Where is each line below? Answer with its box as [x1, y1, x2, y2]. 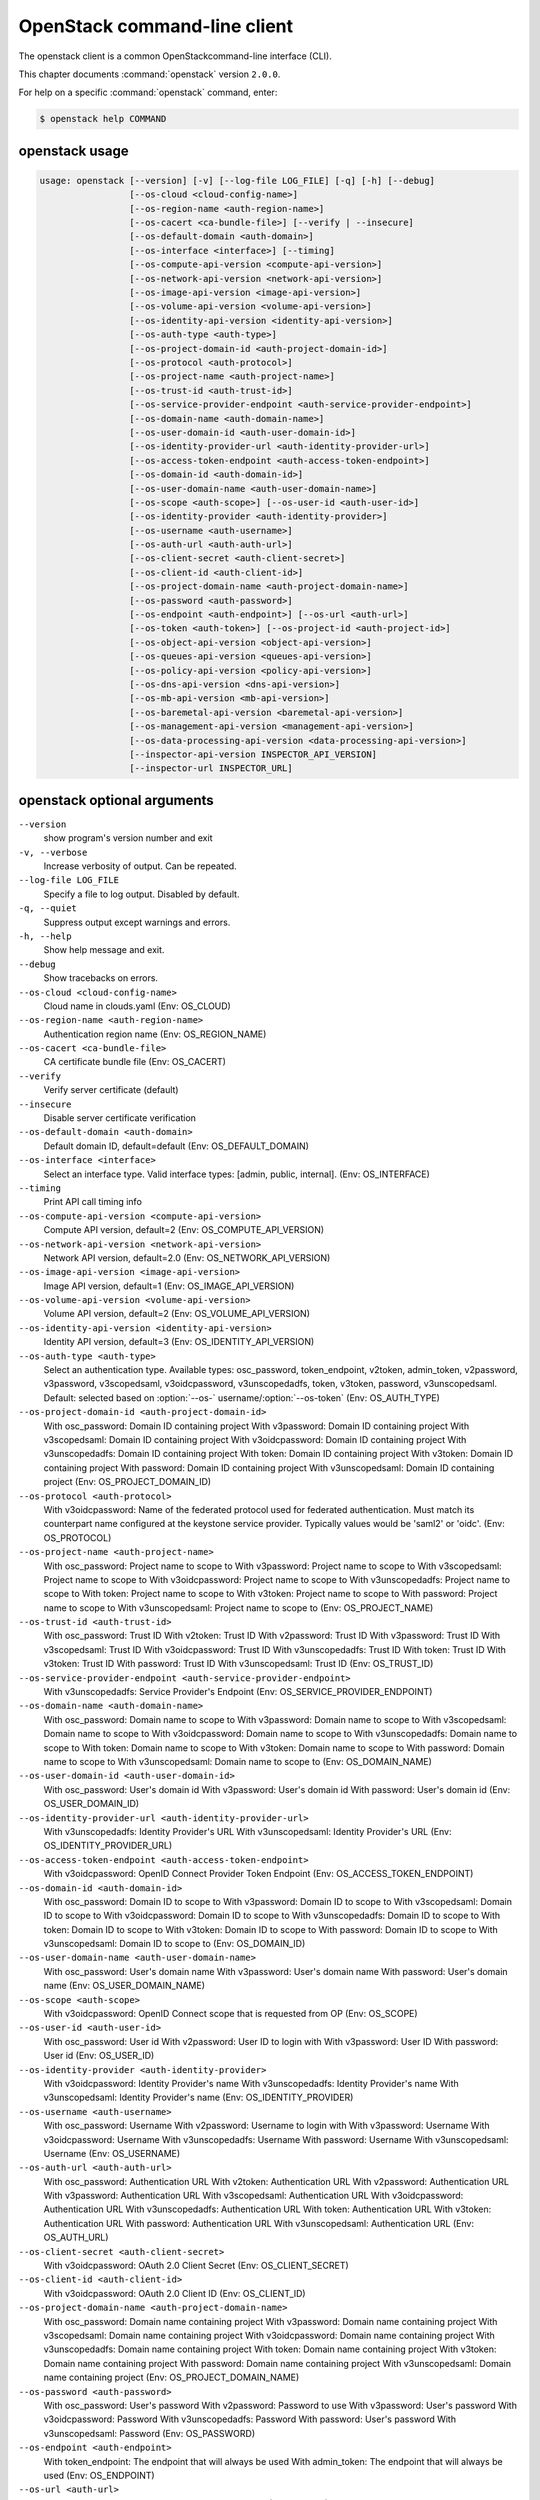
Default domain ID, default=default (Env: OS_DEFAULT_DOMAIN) [43, 1140, 310, 1152]
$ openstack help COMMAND [39, 113, 167, 125]
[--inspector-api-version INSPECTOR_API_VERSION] [128, 748, 378, 760]
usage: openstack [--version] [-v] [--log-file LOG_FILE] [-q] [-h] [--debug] [39, 175, 435, 186]
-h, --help [18, 930, 72, 942]
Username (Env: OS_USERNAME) [43, 2147, 181, 2159]
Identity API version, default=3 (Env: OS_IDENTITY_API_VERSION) [43, 1336, 315, 1348]
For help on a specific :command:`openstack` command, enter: [18, 86, 278, 99]
